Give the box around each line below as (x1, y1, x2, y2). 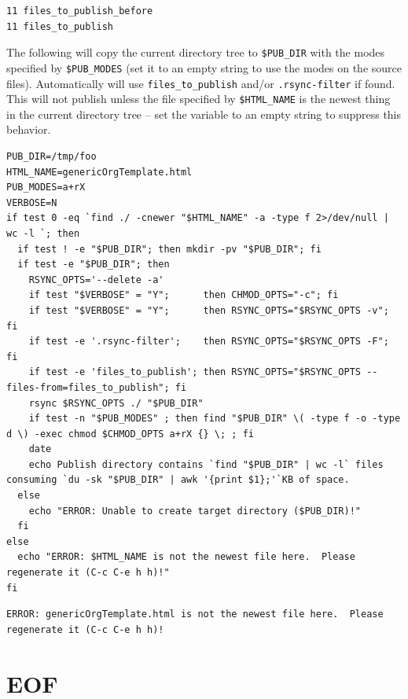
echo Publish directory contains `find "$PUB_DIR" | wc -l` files (28, 458, 384, 470)
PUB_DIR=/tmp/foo (6, 151, 97, 162)
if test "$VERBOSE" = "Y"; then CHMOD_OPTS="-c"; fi (28, 289, 339, 301)
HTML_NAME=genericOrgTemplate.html (6, 166, 193, 178)
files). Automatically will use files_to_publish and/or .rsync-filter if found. (6, 75, 395, 91)
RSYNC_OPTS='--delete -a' (28, 274, 164, 285)
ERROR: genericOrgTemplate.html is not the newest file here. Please (6, 609, 384, 620)
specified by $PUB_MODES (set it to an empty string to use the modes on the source (6, 59, 402, 75)
